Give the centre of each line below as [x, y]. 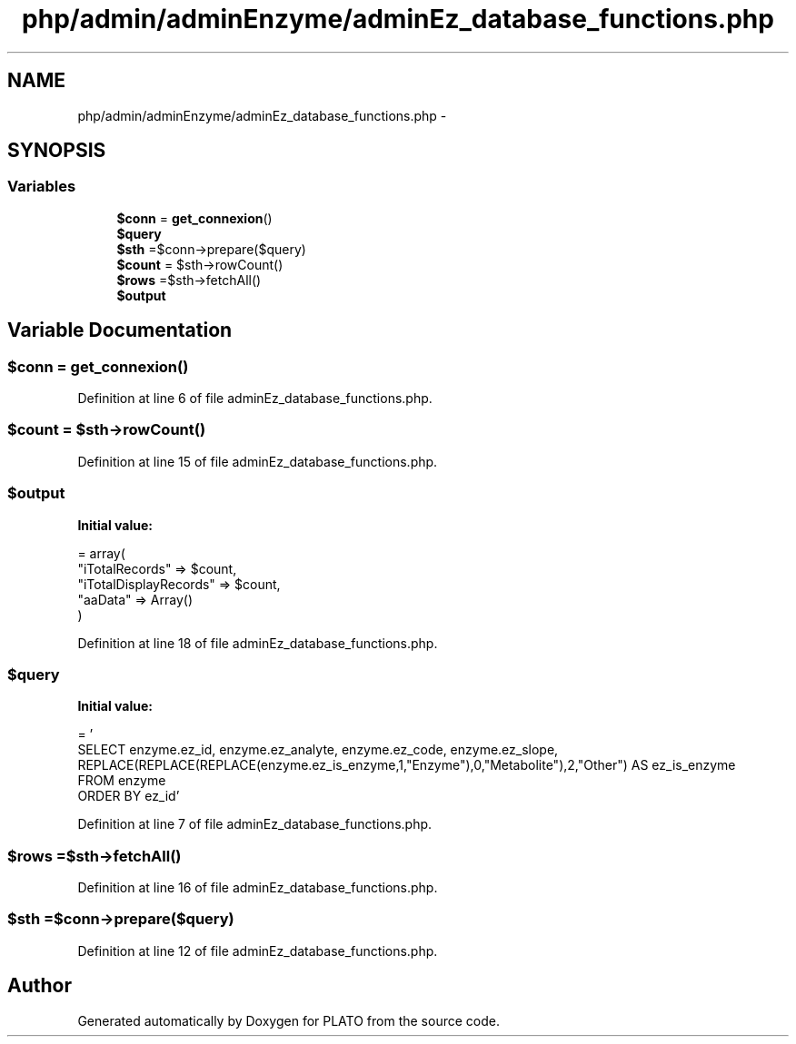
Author [40, 986]
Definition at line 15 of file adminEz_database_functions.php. [258, 461]
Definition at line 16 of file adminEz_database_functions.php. [258, 888]
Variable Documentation [120, 330]
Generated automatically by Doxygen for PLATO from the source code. [289, 1020]
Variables [42, 187]
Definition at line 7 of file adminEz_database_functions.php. [255, 824]
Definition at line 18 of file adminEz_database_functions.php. [258, 643]
